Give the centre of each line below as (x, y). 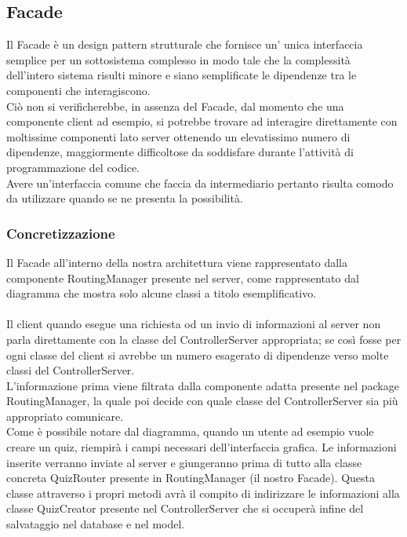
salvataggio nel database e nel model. (96, 524)
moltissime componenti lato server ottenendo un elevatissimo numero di (178, 136)
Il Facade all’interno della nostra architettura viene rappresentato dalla (177, 262)
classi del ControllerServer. (71, 370)
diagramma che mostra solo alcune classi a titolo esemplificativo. (162, 293)
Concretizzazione (61, 233)
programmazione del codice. (73, 167)
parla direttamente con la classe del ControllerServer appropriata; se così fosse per (204, 339)
